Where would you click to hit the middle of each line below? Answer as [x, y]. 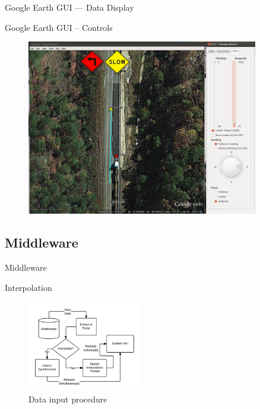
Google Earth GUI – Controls [59, 27]
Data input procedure [68, 399]
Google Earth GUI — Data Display [69, 7]
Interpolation [28, 287]
